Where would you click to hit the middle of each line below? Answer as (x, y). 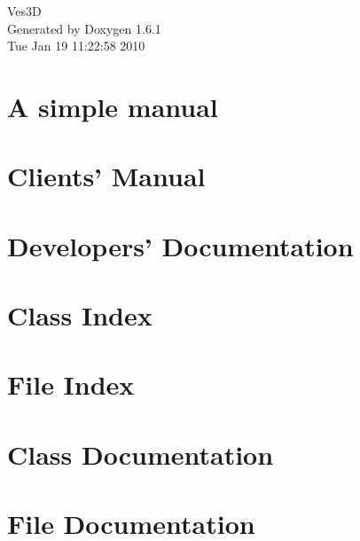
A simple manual (113, 106)
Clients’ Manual (106, 176)
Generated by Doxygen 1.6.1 (84, 28)
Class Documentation (141, 454)
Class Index (80, 315)
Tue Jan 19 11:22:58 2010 (76, 46)
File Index (71, 384)
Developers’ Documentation (180, 245)
